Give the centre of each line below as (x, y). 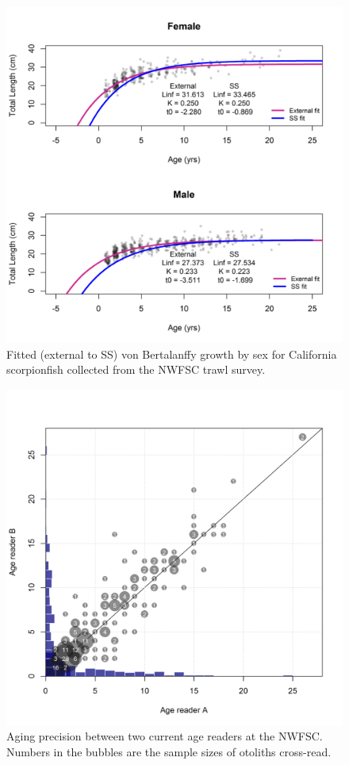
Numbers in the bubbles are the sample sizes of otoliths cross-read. (169, 751)
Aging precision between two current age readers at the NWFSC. (165, 736)
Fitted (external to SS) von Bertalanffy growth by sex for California (172, 354)
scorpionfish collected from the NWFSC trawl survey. (136, 369)
